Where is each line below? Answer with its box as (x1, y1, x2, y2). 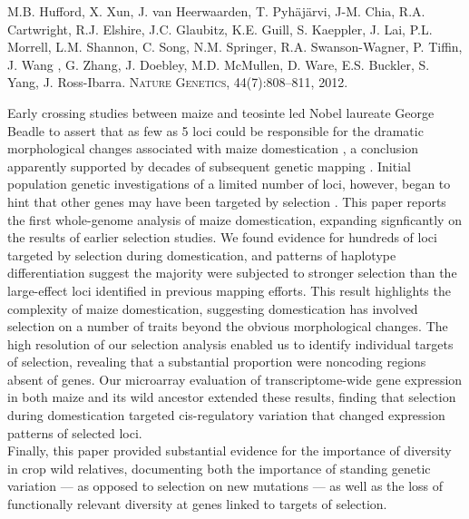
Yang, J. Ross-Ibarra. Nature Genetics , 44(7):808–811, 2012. (7, 73, 348, 92)
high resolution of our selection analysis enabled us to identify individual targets (7, 334, 454, 353)
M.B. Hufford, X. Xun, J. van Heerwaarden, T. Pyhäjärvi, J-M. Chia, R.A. (7, 2, 425, 20)
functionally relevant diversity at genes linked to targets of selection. (7, 495, 387, 514)
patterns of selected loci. (7, 423, 142, 442)
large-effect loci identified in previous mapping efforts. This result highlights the (7, 280, 451, 299)
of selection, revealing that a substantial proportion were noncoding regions (7, 352, 426, 371)
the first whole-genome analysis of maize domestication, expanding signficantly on (7, 210, 462, 229)
